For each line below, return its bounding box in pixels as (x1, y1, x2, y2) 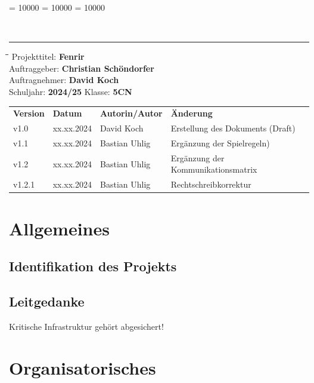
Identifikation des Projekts (9, 257, 177, 275)
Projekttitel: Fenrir (11, 50, 85, 63)
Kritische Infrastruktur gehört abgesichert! (9, 320, 164, 332)
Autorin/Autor (100, 107, 163, 120)
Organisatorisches (9, 355, 156, 379)
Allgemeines (9, 216, 110, 240)
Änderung (170, 107, 213, 120)
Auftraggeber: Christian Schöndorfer (9, 62, 154, 74)
